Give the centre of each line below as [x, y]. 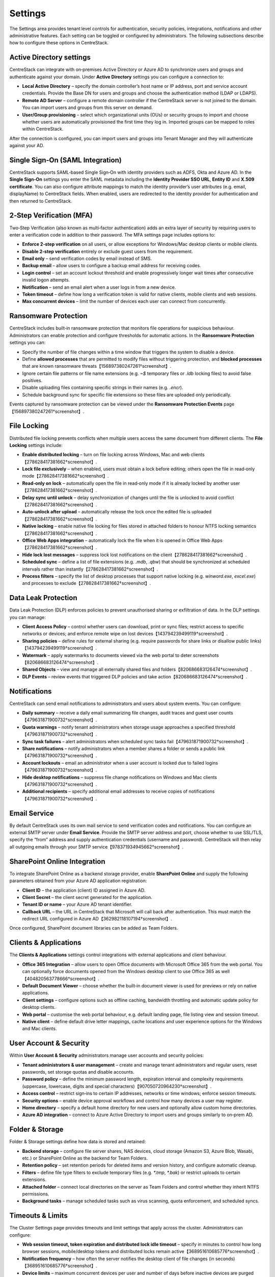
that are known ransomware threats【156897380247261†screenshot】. [97, 366]
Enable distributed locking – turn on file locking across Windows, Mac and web [106, 455]
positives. [32, 381]
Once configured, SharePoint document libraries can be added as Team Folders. [94, 928]
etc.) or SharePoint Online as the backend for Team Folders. [85, 1158]
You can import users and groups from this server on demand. [87, 108]
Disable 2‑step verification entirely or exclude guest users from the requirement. [107, 251]
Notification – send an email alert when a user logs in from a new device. [99, 287]
